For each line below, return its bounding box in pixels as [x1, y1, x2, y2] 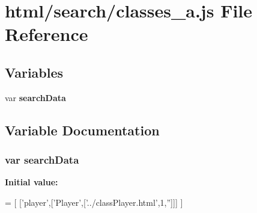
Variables [5, 63, 64, 81]
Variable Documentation [5, 120, 160, 139]
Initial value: [5, 176, 58, 188]
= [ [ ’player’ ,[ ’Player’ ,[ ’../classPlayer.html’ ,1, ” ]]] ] [5, 196, 183, 208]
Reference [5, 22, 88, 46]
